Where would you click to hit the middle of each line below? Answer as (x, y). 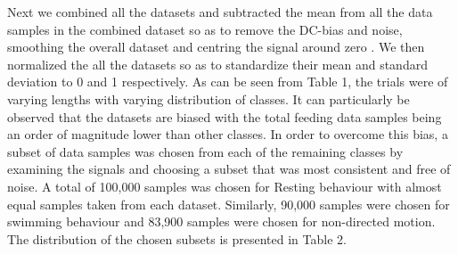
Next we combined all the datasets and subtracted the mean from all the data (220, 12)
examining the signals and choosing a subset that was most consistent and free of (229, 169)
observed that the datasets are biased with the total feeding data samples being (225, 116)
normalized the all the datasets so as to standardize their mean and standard (217, 64)
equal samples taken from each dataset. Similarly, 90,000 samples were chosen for (229, 204)
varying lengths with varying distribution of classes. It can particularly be (209, 98)
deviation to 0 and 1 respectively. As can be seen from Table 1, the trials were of (228, 82)
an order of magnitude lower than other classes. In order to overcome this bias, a (228, 134)
